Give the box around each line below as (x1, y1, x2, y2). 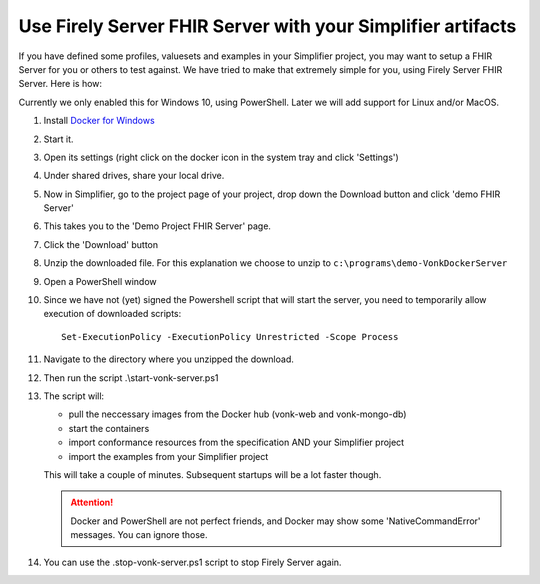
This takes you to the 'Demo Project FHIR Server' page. (43, 220, 272, 232)
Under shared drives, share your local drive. (43, 170, 225, 182)
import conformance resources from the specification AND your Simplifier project (68, 436, 405, 449)
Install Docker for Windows (43, 115, 155, 127)
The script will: (43, 390, 105, 402)
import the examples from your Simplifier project (68, 450, 269, 462)
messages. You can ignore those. (70, 529, 209, 541)
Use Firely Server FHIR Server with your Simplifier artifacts (18, 15, 517, 37)
